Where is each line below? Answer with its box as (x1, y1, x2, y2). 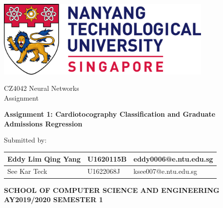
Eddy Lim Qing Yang (7, 153, 81, 164)
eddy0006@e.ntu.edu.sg (134, 153, 213, 164)
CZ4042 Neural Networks (4, 83, 79, 93)
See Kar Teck (7, 166, 47, 176)
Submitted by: (4, 135, 47, 145)
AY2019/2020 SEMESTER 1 (4, 194, 103, 205)
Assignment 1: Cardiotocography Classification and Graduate (4, 109, 216, 119)
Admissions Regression (4, 118, 83, 128)
